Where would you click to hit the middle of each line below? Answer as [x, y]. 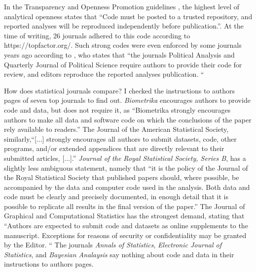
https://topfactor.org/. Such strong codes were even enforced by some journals [123, 45]
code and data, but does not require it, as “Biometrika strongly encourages [117, 109]
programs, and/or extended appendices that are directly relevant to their [114, 148]
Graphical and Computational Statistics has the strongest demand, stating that [124, 216]
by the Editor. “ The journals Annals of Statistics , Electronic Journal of [113, 245]
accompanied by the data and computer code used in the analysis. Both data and [127, 187]
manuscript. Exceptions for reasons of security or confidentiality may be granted [125, 235]
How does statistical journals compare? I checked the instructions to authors [120, 90]
